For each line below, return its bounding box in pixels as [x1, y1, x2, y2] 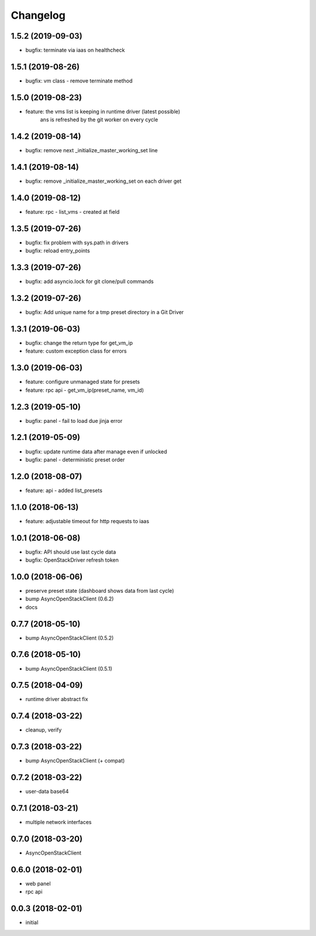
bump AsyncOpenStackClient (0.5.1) [25, 665, 112, 672]
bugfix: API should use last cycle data [25, 548, 116, 555]
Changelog [11, 9, 66, 22]
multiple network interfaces [25, 819, 92, 826]
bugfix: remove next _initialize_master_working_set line [25, 147, 158, 154]
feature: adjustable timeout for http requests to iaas [25, 517, 149, 524]
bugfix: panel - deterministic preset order [25, 456, 125, 463]
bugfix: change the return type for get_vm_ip [25, 340, 133, 346]
